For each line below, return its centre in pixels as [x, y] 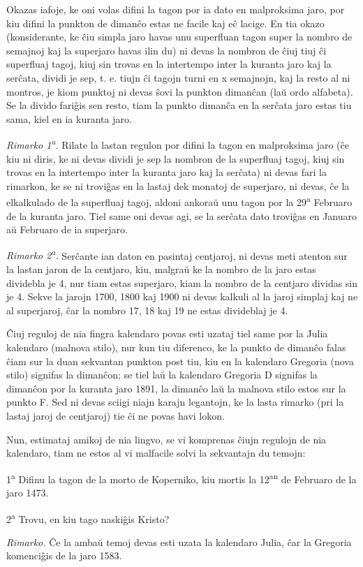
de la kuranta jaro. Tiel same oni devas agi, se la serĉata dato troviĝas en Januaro [182, 215]
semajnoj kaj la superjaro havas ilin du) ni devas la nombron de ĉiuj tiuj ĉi [166, 50]
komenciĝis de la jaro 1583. [64, 555]
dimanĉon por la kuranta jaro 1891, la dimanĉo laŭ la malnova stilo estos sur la [176, 388]
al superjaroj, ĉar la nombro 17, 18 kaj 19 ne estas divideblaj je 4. [147, 310]
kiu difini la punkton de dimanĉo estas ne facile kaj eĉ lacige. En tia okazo [165, 23]
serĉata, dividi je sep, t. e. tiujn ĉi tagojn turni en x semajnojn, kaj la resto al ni [178, 77]
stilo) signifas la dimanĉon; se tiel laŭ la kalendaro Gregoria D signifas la [162, 375]
